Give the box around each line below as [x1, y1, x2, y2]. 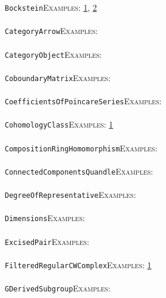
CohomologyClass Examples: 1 [5, 118, 114, 131]
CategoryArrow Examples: [5, 24, 98, 37]
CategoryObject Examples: [5, 48, 102, 60]
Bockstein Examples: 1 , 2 [5, 1, 97, 13]
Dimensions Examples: [5, 212, 85, 224]
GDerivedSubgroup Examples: [5, 282, 111, 294]
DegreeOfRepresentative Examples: [5, 188, 136, 200]
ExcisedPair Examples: [5, 235, 89, 247]
